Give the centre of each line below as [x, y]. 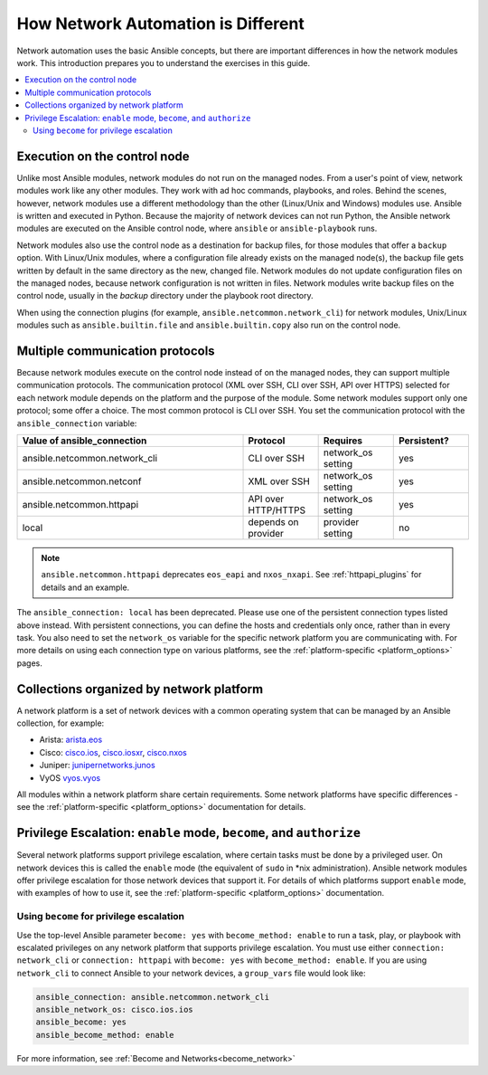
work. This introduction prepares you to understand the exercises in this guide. [164, 62]
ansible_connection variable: [77, 423]
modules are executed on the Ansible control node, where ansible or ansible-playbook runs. [197, 228]
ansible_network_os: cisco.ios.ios [114, 1010]
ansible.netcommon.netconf [82, 481]
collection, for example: [61, 723]
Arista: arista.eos [71, 740]
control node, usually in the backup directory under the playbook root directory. [165, 296]
